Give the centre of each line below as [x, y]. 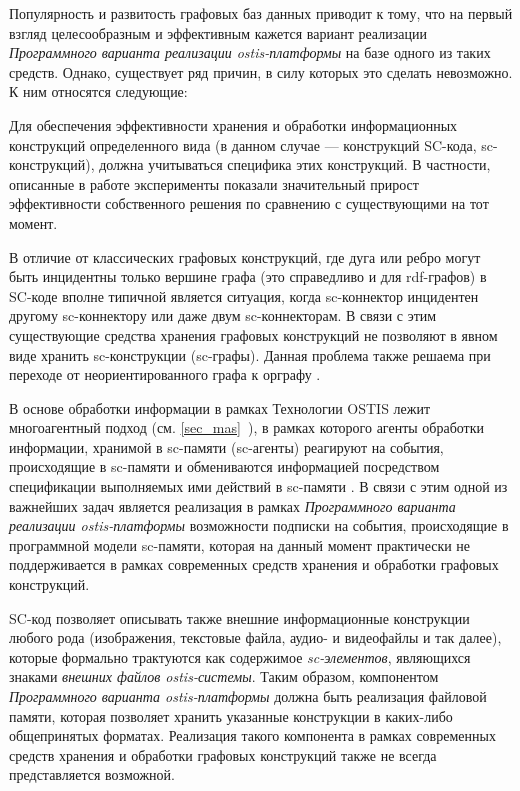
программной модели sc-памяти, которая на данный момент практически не [240, 544]
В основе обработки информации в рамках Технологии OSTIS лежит [220, 407]
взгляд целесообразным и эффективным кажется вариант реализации [218, 32]
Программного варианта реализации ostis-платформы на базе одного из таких [250, 52]
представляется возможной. [92, 774]
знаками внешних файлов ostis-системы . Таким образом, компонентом [224, 676]
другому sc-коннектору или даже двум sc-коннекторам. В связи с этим [223, 315]
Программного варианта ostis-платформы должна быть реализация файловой [248, 696]
